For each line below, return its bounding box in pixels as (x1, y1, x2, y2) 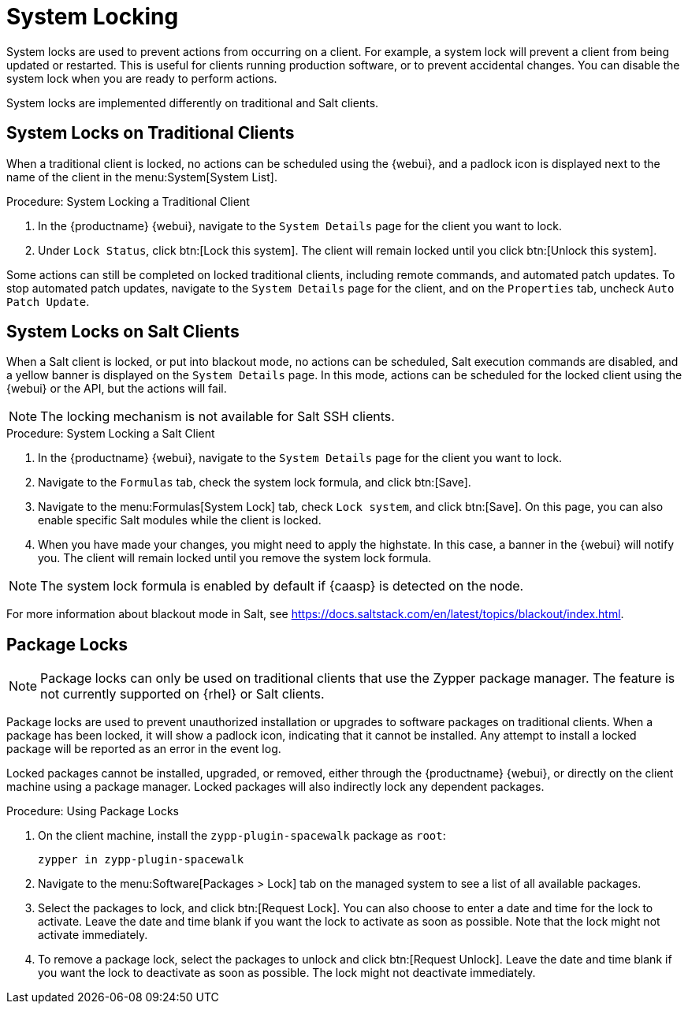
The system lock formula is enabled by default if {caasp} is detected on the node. (40, 578, 524, 594)
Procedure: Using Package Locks (6, 804, 179, 818)
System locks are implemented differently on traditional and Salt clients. (6, 95, 379, 110)
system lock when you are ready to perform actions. (6, 71, 277, 85)
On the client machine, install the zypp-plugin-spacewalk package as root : (38, 829, 446, 843)
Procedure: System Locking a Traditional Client (6, 194, 250, 208)
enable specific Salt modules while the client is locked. (38, 513, 322, 527)
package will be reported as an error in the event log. (6, 742, 281, 756)
